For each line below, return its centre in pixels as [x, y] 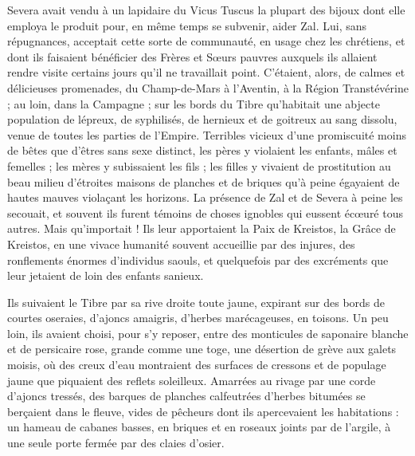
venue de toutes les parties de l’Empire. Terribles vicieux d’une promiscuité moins [207, 134]
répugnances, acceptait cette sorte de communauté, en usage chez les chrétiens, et [206, 41]
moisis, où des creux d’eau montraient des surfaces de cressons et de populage [197, 365]
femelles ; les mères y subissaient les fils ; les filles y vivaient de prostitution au [199, 165]
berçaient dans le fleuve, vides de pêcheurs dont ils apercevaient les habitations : [203, 411]
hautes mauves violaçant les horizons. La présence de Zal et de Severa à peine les [205, 197]
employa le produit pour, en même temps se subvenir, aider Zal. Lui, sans [187, 25]
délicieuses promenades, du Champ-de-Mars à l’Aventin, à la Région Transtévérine [208, 87]
